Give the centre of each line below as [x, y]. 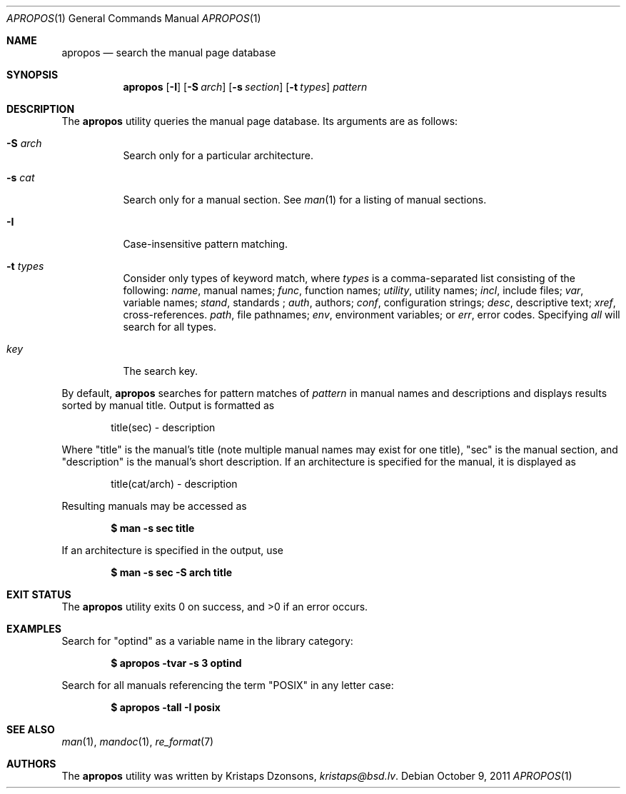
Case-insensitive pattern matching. [205, 244]
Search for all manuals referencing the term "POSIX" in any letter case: [228, 685]
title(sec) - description [163, 427]
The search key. [161, 371]
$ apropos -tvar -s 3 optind [176, 663]
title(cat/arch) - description [174, 484]
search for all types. [170, 327]
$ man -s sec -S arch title [172, 572]
